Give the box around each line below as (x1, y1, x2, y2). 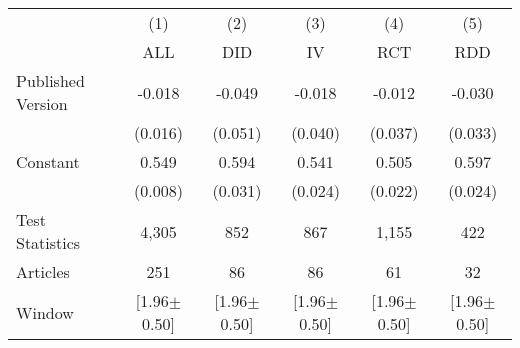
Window (16, 300, 74, 324)
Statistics (16, 231, 81, 254)
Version (16, 92, 68, 115)
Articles (16, 260, 70, 283)
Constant (16, 150, 80, 173)
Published (16, 69, 85, 92)
